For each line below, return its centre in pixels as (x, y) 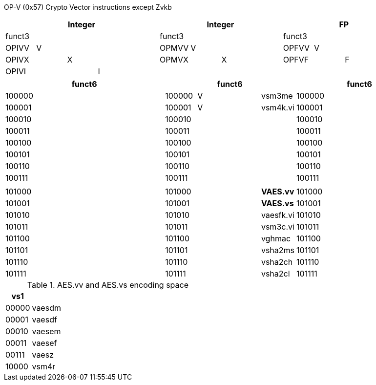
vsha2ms (278, 250)
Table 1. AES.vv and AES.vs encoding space (108, 285)
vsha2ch (277, 262)
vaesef (44, 343)
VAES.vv (278, 192)
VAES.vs (277, 203)
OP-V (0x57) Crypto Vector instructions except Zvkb (88, 7)
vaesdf (44, 320)
